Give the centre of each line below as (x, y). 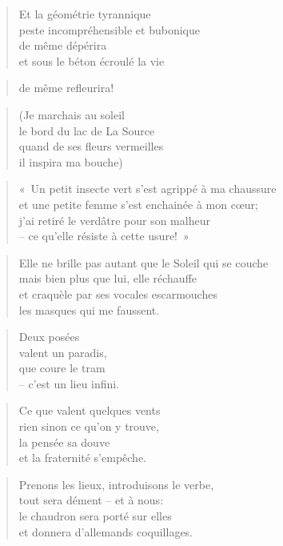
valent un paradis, (63, 352)
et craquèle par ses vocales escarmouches (118, 293)
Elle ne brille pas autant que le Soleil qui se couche (143, 262)
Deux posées (49, 337)
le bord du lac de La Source (87, 130)
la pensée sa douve (64, 442)
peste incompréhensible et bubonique (109, 29)
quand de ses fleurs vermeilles (91, 146)
